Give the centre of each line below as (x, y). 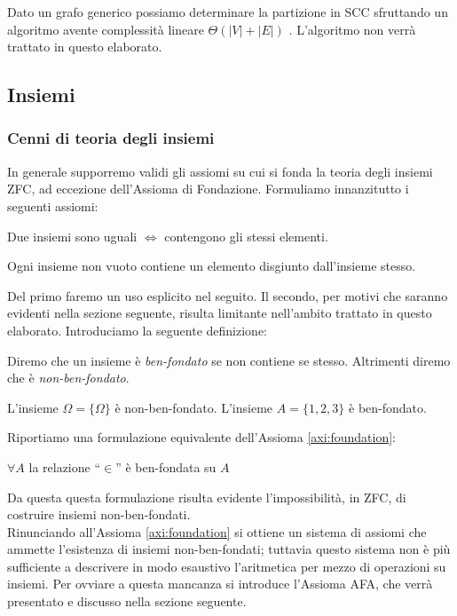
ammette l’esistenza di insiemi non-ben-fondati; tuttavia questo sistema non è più (229, 549)
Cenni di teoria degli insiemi (111, 138)
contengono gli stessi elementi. (246, 236)
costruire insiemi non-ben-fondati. (99, 514)
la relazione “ (65, 466)
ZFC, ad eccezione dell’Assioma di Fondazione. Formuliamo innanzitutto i (208, 189)
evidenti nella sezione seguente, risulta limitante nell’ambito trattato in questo (220, 313)
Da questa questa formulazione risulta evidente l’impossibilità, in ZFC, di (207, 497)
